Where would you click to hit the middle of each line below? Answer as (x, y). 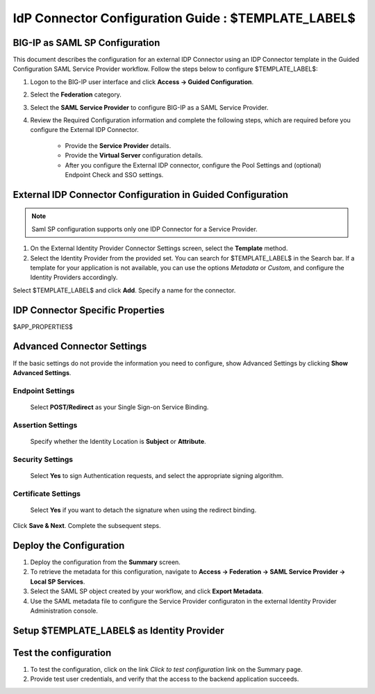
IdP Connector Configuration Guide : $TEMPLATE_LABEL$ (184, 18)
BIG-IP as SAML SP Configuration (86, 43)
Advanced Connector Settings (80, 346)
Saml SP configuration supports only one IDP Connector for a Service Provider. (145, 229)
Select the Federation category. (76, 94)
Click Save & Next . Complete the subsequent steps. (87, 526)
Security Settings (43, 459)
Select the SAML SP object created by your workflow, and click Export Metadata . (147, 591)
